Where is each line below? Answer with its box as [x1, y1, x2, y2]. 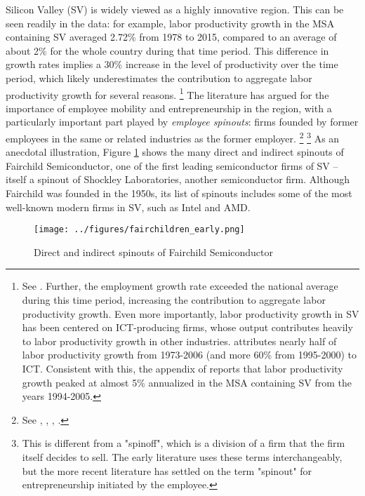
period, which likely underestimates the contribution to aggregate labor [6, 70, 312, 85]
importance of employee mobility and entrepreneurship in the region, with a [6, 100, 332, 115]
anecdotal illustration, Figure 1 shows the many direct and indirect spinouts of [6, 145, 344, 159]
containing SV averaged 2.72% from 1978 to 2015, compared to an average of [6, 29, 337, 44]
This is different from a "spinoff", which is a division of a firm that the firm [22, 436, 345, 450]
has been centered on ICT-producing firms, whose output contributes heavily [22, 320, 353, 335]
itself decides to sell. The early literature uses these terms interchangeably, [22, 450, 343, 464]
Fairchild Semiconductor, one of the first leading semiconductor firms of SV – [6, 158, 338, 173]
